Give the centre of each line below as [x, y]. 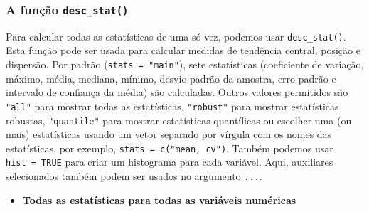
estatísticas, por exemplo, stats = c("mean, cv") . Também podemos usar [170, 148]
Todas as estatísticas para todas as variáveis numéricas [159, 200]
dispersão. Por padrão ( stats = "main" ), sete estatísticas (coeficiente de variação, [185, 64]
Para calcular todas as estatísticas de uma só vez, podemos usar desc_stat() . [176, 36]
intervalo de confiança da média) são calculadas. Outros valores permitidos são [177, 92]
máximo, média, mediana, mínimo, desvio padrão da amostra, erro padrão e [171, 78]
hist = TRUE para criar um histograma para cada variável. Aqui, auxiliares [170, 162]
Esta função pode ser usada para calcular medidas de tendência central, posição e [183, 50]
